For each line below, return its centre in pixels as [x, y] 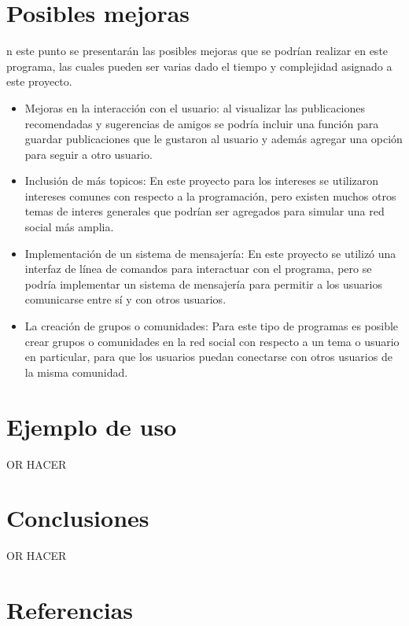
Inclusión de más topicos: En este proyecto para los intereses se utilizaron [202, 180]
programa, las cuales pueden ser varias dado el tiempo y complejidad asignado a [199, 66]
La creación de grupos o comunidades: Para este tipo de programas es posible [212, 326]
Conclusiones [78, 518]
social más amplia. [69, 227]
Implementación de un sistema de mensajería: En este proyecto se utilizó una [210, 253]
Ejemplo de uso [92, 426]
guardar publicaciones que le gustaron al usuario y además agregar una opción [214, 139]
